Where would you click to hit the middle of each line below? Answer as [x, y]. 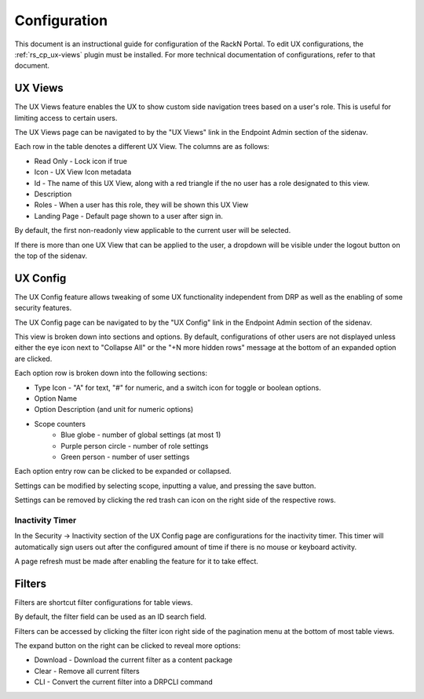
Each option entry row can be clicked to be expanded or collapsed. [123, 471]
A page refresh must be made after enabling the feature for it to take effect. [137, 561]
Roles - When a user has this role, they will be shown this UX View [141, 205]
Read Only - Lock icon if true [80, 161]
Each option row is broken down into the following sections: [111, 373]
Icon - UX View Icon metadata [83, 172]
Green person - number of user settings [125, 457]
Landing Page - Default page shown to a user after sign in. [129, 216]
